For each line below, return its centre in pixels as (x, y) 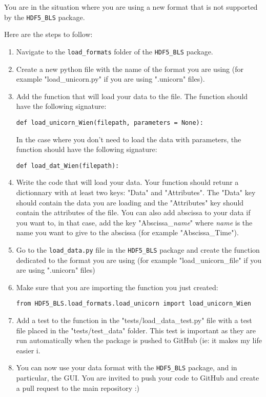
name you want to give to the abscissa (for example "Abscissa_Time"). (127, 232)
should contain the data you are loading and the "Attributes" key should (130, 202)
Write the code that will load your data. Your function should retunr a (127, 182)
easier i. (28, 350)
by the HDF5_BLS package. (45, 17)
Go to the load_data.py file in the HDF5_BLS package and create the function (138, 249)
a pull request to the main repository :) (78, 387)
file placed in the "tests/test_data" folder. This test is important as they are (136, 330)
